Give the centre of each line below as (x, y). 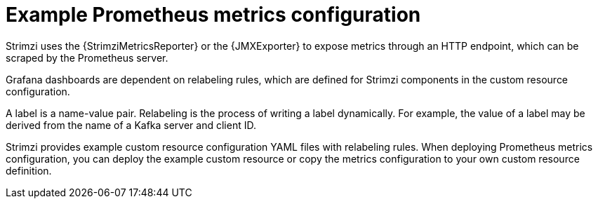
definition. (29, 170)
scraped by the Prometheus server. (87, 57)
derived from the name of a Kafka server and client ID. (131, 125)
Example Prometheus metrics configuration (213, 15)
